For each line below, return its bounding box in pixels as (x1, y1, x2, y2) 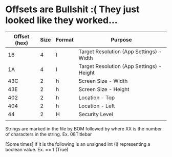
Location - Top (78, 94, 115, 101)
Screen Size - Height (78, 85, 130, 93)
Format (55, 36, 74, 43)
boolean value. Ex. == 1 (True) (5, 146, 69, 152)
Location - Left (78, 102, 115, 109)
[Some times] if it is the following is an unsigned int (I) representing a (5, 141, 150, 147)
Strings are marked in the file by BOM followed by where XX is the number (5, 125, 162, 131)
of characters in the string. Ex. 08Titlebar (5, 131, 92, 137)
